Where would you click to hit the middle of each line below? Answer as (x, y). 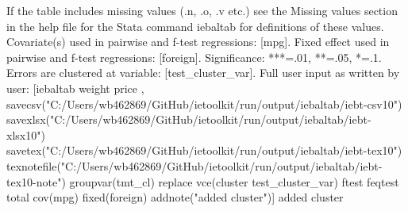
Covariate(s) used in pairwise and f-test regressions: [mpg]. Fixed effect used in (198, 42)
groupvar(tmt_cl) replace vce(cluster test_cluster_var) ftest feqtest (234, 181)
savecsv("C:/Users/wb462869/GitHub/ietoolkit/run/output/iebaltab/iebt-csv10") (204, 104)
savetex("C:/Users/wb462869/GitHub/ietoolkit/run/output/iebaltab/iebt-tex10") (204, 150)
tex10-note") (36, 181)
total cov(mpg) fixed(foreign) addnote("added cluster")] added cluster (175, 197)
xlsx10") (26, 134)
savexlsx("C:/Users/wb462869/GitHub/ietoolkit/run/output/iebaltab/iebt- (189, 119)
